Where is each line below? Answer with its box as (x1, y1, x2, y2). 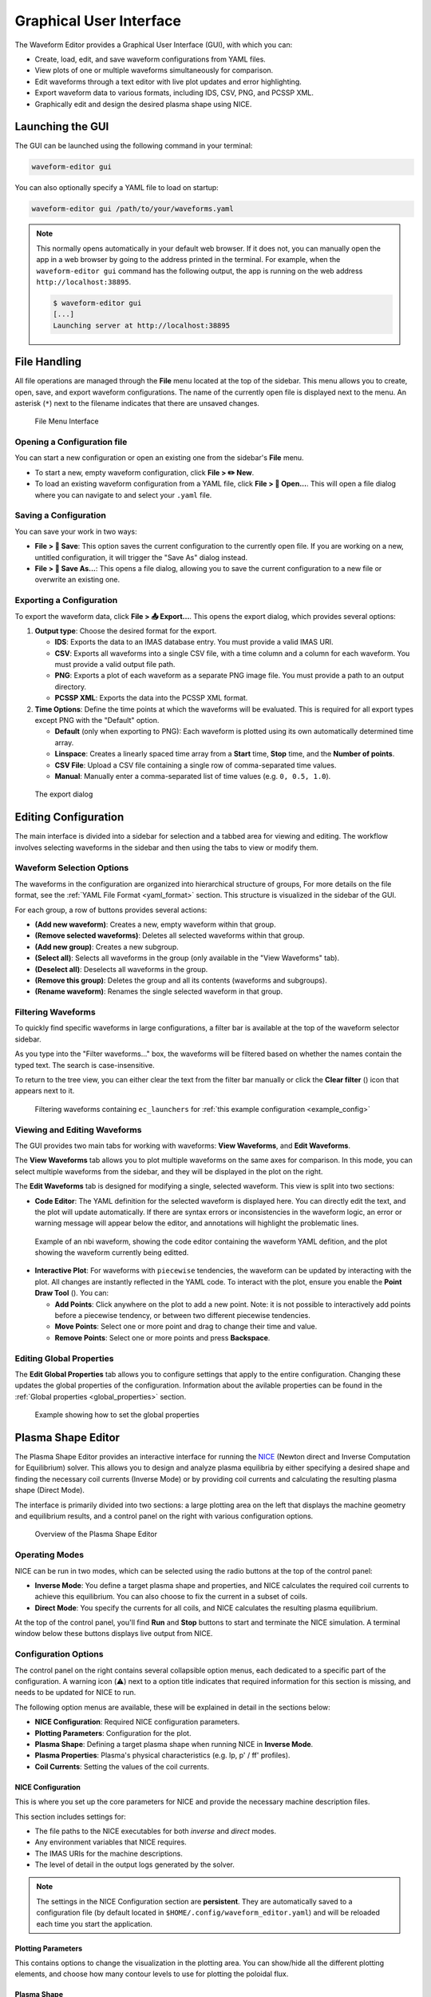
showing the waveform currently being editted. (34, 1248, 189, 1257)
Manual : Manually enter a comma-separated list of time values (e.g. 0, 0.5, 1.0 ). (54, 771, 331, 780)
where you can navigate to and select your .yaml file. (34, 490, 212, 499)
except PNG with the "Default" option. (34, 716, 160, 725)
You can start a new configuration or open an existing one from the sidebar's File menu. (14, 453, 304, 463)
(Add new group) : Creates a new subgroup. (34, 942, 179, 951)
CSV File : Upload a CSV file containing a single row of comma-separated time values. (54, 760, 337, 770)
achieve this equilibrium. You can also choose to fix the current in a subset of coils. (34, 1592, 307, 1602)
